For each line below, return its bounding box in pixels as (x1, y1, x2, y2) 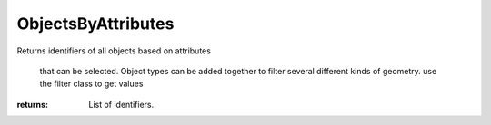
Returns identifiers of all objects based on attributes (16, 45, 211, 56)
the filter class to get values (39, 78, 144, 90)
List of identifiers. (88, 99, 155, 110)
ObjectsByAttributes (16, 14, 175, 34)
